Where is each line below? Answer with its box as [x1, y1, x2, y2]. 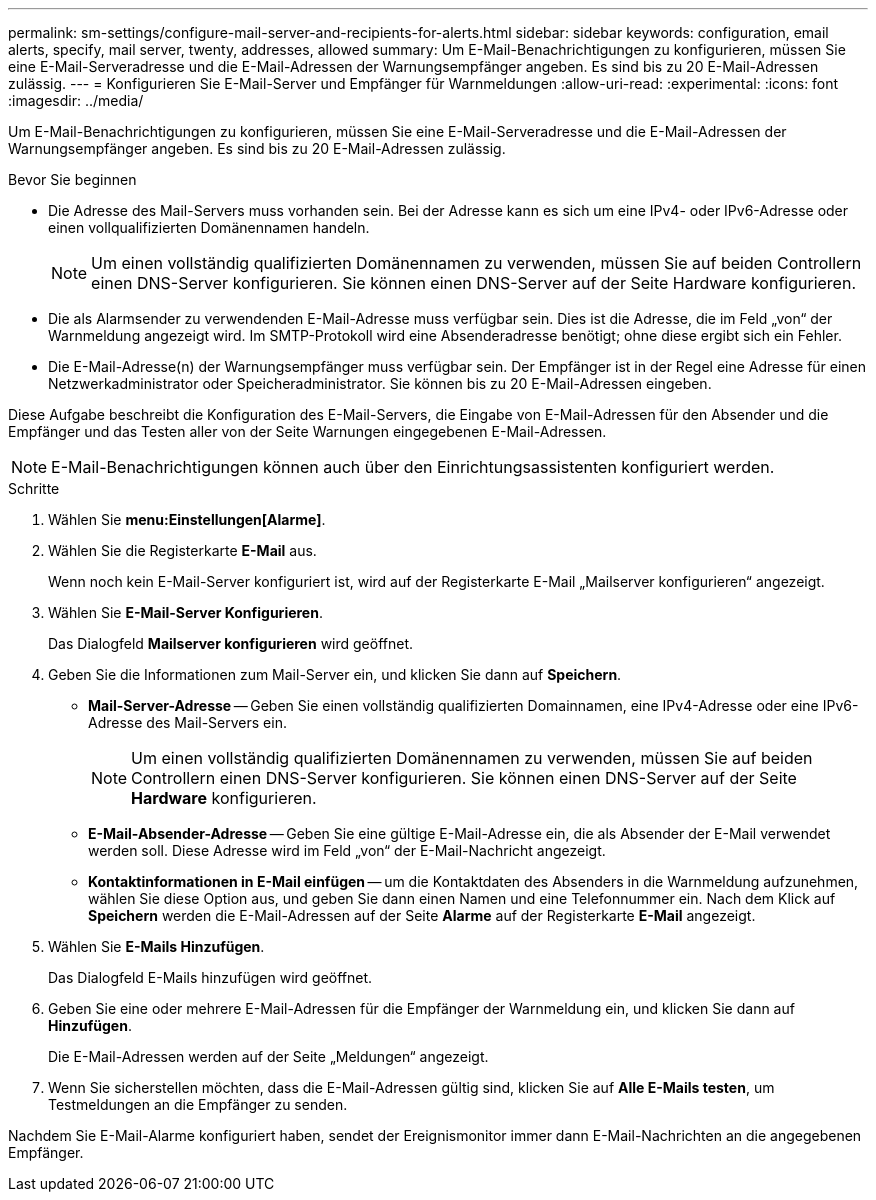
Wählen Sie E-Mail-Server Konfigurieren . [48, 604, 323, 621]
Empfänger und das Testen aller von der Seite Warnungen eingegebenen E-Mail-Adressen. [8, 423, 607, 440]
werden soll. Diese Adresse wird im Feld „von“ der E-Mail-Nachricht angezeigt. [88, 842, 606, 859]
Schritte [8, 480, 60, 497]
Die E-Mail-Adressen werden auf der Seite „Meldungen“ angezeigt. [48, 1048, 489, 1065]
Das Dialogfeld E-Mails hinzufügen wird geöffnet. [48, 969, 373, 986]
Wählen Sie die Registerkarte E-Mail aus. [48, 542, 317, 559]
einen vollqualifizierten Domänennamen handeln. [48, 219, 370, 236]
